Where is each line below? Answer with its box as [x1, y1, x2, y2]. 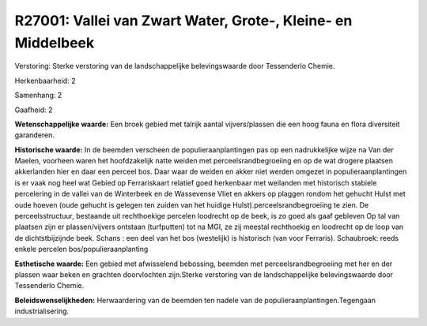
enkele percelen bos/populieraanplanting [14, 245, 149, 254]
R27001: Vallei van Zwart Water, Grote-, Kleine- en [14, 12, 353, 29]
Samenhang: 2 [14, 91, 62, 100]
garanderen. [14, 130, 55, 140]
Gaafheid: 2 [14, 105, 53, 114]
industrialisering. [14, 306, 70, 316]
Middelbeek [14, 34, 95, 51]
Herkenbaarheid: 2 [14, 76, 76, 85]
